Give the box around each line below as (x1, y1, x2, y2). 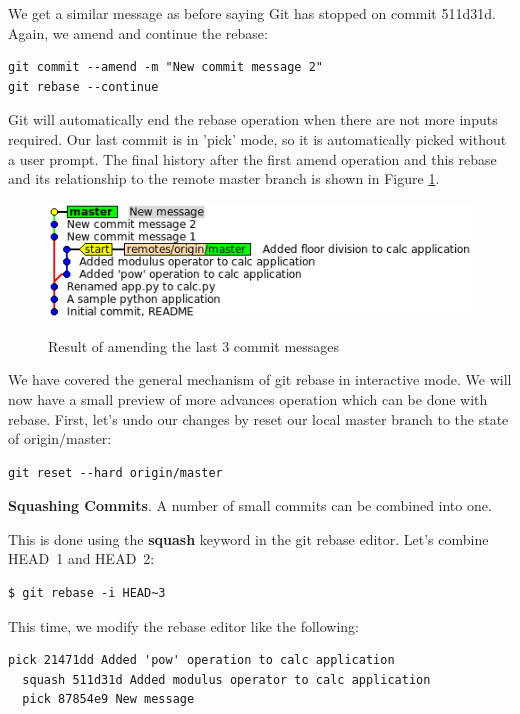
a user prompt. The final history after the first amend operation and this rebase (8, 148, 497, 169)
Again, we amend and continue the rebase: (8, 22, 268, 43)
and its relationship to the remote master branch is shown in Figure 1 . (8, 168, 440, 189)
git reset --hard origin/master (8, 465, 223, 480)
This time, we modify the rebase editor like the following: (8, 615, 359, 636)
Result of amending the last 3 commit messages (48, 335, 340, 356)
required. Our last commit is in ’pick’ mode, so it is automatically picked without (8, 128, 507, 149)
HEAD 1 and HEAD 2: (8, 548, 155, 569)
